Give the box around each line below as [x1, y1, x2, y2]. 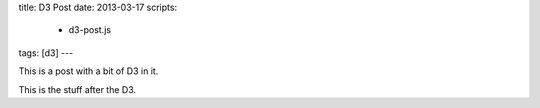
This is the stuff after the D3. [18, 83, 137, 95]
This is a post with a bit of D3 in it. [18, 65, 159, 77]
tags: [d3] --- [18, 46, 74, 59]
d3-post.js [68, 24, 112, 36]
